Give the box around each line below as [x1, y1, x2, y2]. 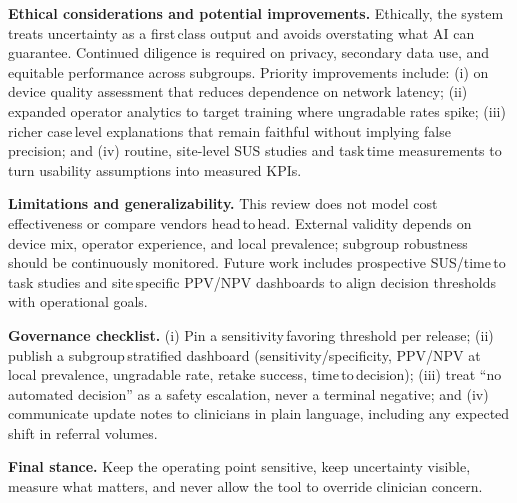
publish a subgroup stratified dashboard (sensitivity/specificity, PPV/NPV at [8, 344, 481, 365]
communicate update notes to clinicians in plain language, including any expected [8, 403, 510, 424]
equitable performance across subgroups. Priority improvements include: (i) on [8, 61, 489, 82]
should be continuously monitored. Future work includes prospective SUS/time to [8, 252, 506, 273]
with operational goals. [8, 291, 148, 312]
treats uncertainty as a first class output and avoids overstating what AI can [8, 22, 475, 43]
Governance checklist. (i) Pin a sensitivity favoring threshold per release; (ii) [8, 324, 494, 345]
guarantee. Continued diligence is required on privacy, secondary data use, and [8, 42, 490, 63]
